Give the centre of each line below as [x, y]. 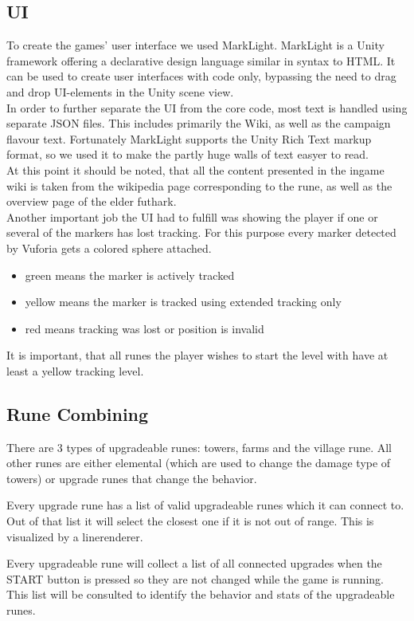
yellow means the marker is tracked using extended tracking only [183, 302]
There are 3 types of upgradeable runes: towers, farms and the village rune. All [199, 447]
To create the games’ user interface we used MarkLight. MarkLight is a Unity [195, 45]
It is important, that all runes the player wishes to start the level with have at [197, 355]
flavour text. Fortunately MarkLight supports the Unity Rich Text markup [189, 138]
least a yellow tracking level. [75, 370]
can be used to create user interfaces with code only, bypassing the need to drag [201, 76]
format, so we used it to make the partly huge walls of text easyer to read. [188, 154]
